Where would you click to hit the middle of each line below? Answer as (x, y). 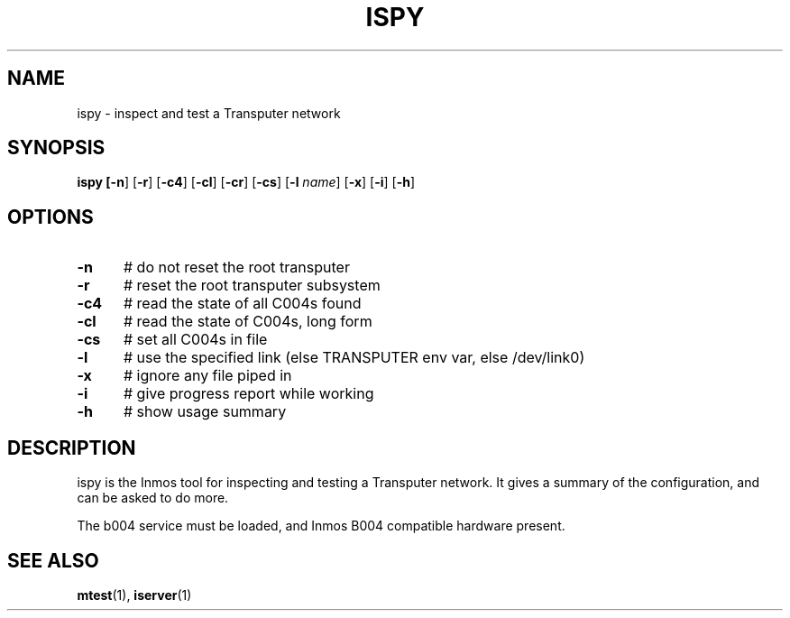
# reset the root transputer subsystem (252, 286)
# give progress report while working (248, 394)
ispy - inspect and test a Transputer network (209, 113)
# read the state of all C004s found (242, 304)
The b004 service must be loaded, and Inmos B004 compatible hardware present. (321, 526)
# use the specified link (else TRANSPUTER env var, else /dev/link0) (354, 358)
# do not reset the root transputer (236, 267)
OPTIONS (51, 217)
